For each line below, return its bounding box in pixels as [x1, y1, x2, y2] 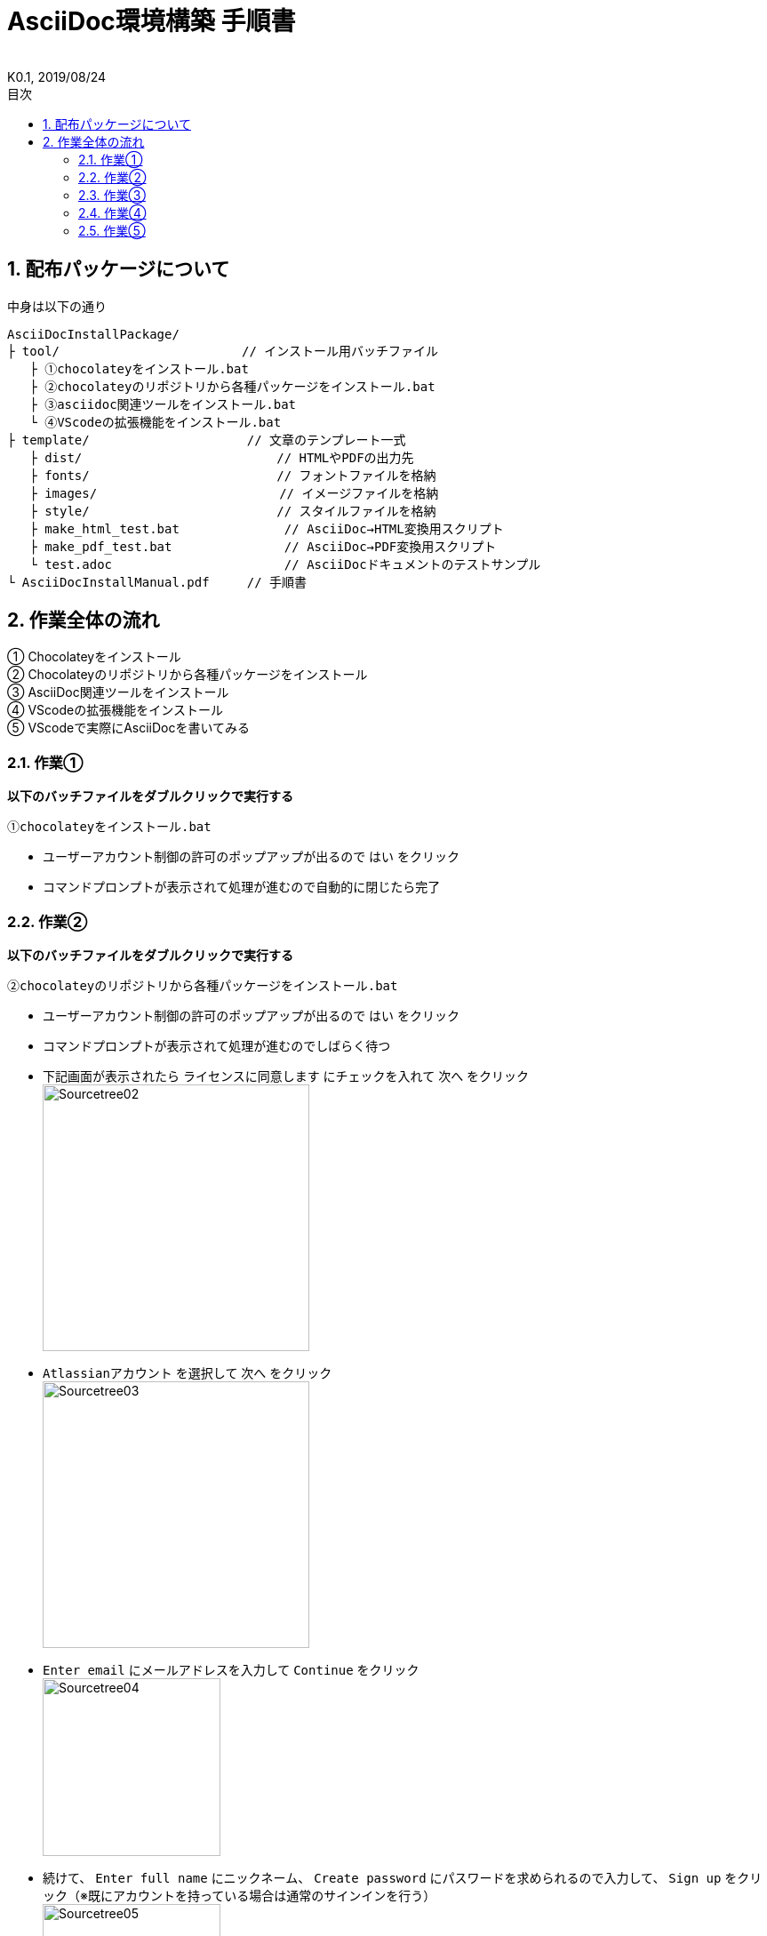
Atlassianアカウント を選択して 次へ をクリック [43, 1364, 332, 1380]
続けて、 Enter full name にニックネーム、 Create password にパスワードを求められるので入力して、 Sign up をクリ [43, 1869, 763, 1885]
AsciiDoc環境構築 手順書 [7, 6, 296, 36]
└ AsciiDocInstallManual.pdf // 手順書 [7, 574, 308, 589]
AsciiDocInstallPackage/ [7, 326, 180, 341]
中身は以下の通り [7, 298, 107, 314]
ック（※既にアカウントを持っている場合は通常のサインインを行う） [43, 1887, 436, 1903]
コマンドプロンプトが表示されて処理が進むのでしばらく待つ [43, 1037, 391, 1053]
